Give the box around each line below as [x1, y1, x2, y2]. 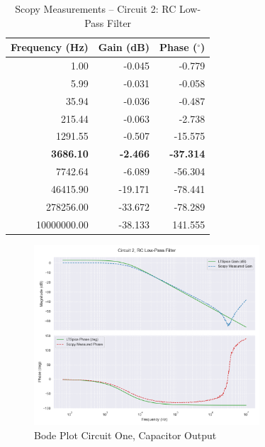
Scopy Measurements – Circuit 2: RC [15, 1, 176, 16]
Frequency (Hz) [11, 40, 89, 55]
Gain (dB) [98, 40, 150, 55]
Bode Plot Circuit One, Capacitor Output [34, 427, 217, 442]
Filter [107, 15, 132, 30]
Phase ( [159, 40, 198, 55]
